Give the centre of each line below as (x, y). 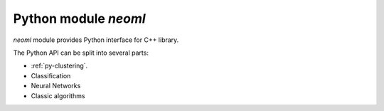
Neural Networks (56, 86)
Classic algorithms (58, 95)
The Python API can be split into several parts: (81, 53)
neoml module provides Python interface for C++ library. (96, 40)
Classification (51, 75)
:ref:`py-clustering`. (59, 66)
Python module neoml (79, 18)
